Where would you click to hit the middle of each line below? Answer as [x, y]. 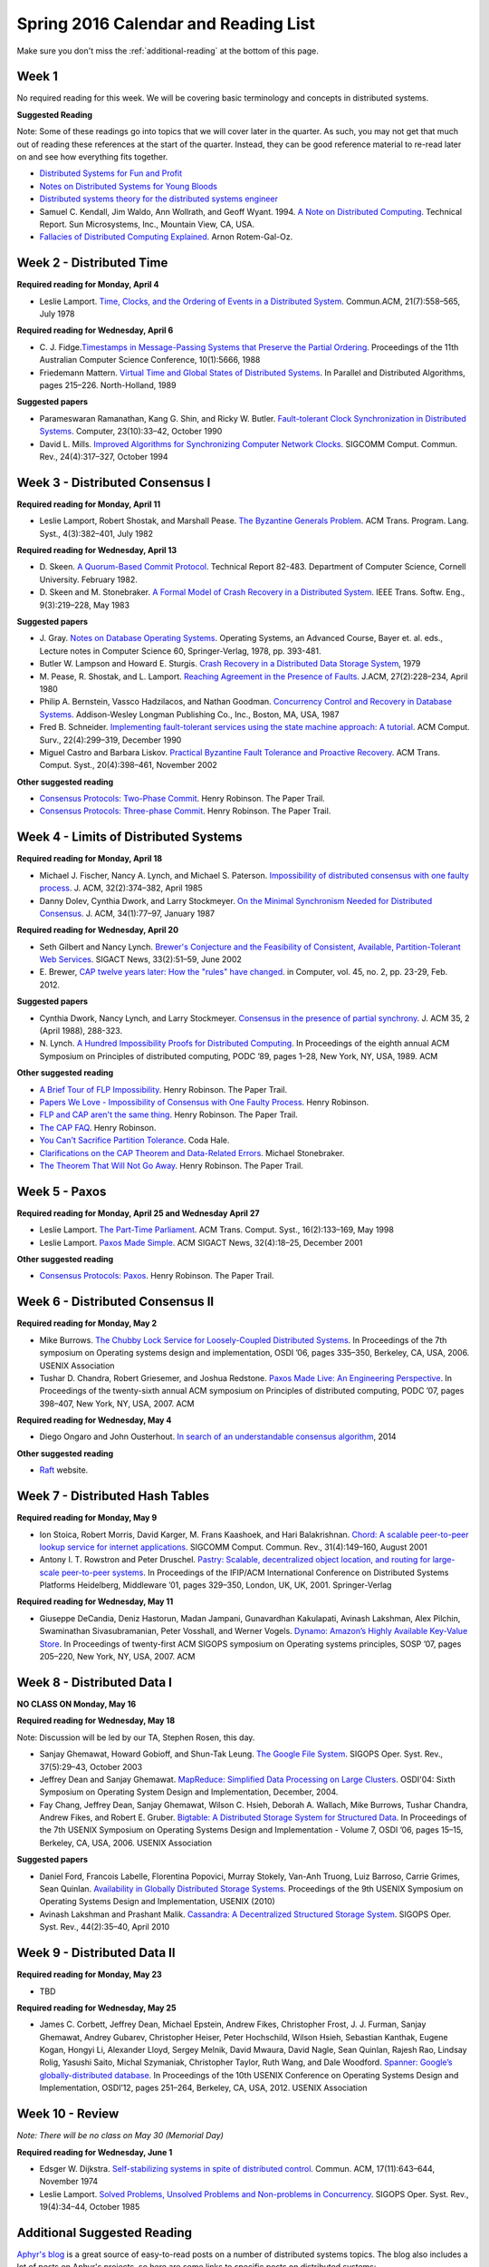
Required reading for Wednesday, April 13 [96, 550]
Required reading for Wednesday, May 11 [95, 1601]
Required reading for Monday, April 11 [89, 504]
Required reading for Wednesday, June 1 [95, 2152]
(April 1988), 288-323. [81, 1031]
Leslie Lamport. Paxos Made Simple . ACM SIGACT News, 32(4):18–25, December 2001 [201, 1242]
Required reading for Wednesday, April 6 [95, 330]
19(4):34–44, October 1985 [90, 2207]
